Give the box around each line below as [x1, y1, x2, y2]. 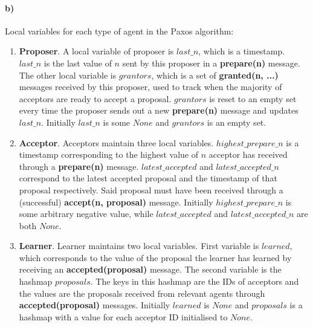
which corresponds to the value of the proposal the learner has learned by [19, 251, 292, 264]
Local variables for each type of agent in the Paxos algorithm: [5, 24, 234, 37]
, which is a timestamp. [198, 45, 285, 57]
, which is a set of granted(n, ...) [151, 68, 279, 81]
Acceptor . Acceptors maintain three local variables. [19, 136, 214, 149]
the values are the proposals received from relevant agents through [19, 287, 265, 299]
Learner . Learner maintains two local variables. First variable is [19, 239, 259, 252]
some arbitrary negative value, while [19, 207, 153, 220]
